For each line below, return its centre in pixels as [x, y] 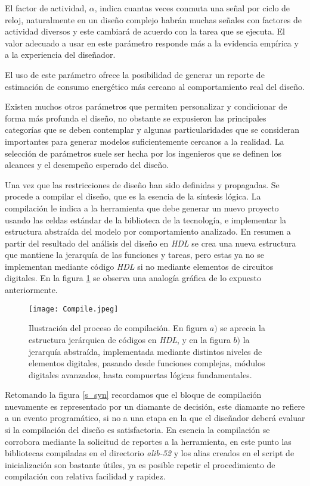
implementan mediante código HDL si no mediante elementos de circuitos [139, 266]
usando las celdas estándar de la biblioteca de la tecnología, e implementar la [146, 219]
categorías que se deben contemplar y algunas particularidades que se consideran [152, 130]
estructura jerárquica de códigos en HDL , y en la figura [130, 339]
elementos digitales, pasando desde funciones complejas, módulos [147, 363]
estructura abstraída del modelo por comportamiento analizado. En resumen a [148, 231]
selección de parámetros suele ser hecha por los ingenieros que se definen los [143, 153]
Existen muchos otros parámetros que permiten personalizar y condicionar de [146, 106]
